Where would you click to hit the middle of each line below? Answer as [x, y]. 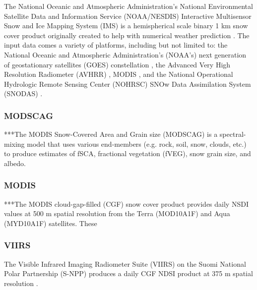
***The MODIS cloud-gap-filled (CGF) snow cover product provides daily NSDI [126, 203]
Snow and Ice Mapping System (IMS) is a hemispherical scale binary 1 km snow [126, 26]
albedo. [15, 163]
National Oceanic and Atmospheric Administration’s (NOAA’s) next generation [125, 54]
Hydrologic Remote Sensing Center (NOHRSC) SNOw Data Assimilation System [128, 84]
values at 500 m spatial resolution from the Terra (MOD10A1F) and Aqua [117, 213]
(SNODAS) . [23, 93]
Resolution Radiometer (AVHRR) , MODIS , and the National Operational [119, 74]
